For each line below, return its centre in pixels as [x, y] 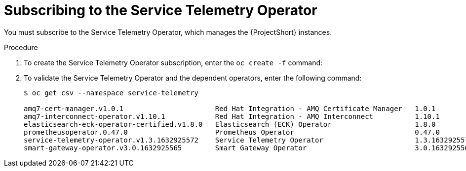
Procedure [21, 47]
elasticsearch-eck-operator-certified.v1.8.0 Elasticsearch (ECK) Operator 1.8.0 [230, 124]
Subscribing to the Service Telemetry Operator [161, 10]
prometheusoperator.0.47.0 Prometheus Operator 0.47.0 [232, 132]
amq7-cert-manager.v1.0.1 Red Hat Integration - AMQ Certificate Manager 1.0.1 [230, 108]
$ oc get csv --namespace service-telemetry [111, 93]
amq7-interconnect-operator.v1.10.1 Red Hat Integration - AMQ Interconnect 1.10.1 [232, 116]
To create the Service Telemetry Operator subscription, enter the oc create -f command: [173, 62]
